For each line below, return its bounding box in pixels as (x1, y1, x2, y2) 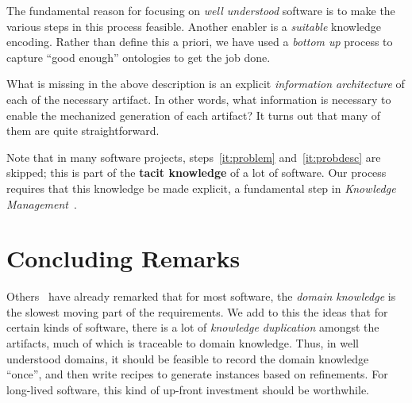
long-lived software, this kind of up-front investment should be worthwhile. (6, 381, 370, 397)
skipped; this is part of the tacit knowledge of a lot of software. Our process (6, 164, 387, 181)
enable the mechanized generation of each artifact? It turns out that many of (6, 106, 381, 123)
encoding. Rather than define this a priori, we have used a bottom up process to (6, 33, 393, 50)
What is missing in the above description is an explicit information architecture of (6, 75, 405, 92)
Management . (6, 195, 77, 212)
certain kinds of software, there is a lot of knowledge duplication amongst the (6, 319, 379, 336)
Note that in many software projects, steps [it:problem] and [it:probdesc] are (6, 148, 381, 165)
